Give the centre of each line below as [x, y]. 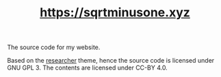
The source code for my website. [54, 47]
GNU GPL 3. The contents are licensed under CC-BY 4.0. [87, 68]
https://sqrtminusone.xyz [115, 13]
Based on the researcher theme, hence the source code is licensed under [111, 61]
